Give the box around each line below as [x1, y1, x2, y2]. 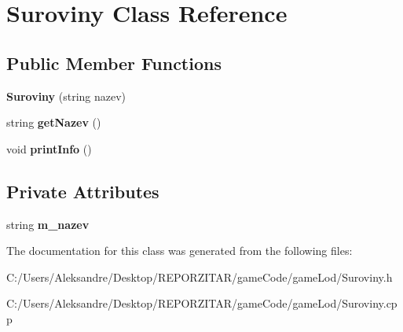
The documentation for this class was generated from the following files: [6, 242, 353, 259]
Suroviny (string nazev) [6, 87, 126, 104]
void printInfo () [6, 140, 92, 157]
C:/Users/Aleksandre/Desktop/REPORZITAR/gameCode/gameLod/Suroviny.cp [6, 295, 398, 312]
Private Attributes [6, 179, 159, 203]
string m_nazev [6, 216, 90, 232]
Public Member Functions [6, 50, 222, 75]
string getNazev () [6, 114, 101, 131]
